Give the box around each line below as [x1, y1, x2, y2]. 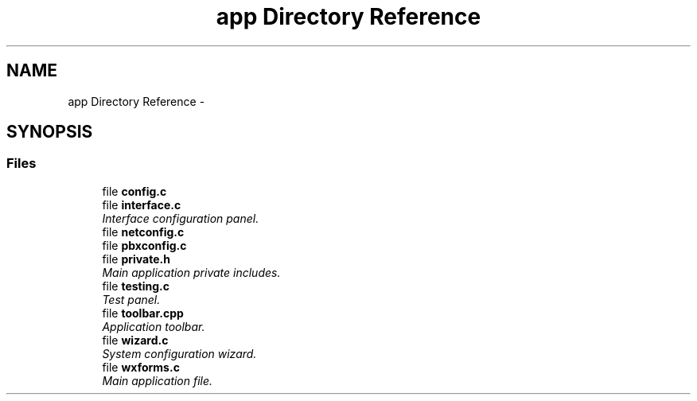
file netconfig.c [102, 224, 185, 239]
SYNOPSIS [6, 122, 93, 142]
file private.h [102, 251, 170, 266]
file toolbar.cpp [102, 306, 184, 320]
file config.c [102, 184, 167, 198]
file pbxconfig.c [102, 238, 187, 252]
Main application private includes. [102, 265, 281, 279]
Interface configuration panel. [102, 211, 259, 225]
